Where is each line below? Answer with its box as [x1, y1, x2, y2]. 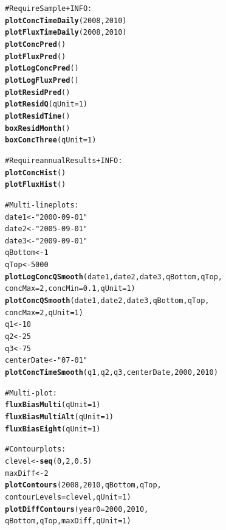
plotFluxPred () [5, 52, 66, 61]
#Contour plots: [5, 445, 66, 454]
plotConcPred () [5, 40, 66, 49]
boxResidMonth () [5, 124, 70, 133]
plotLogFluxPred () [5, 75, 79, 85]
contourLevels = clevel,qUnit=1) [5, 492, 131, 501]
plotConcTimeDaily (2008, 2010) [5, 16, 127, 25]
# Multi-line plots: [5, 200, 79, 209]
